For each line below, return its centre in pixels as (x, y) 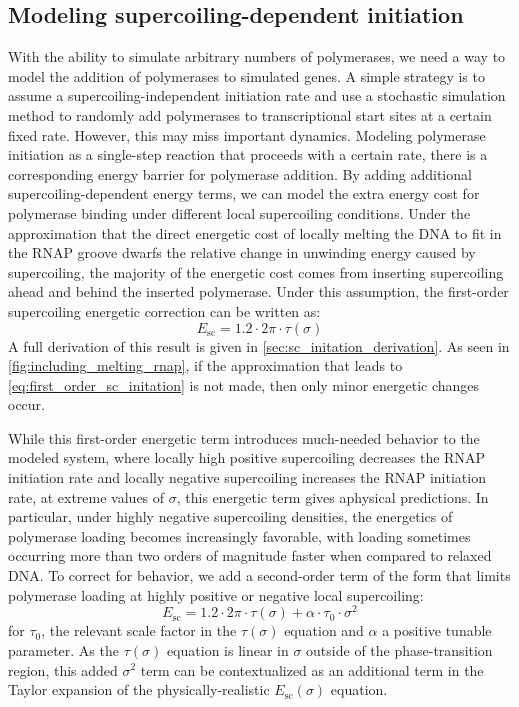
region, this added (63, 669)
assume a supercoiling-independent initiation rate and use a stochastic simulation (257, 95)
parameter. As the (63, 649)
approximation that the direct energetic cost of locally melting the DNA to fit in (255, 232)
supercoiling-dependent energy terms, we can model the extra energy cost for (244, 193)
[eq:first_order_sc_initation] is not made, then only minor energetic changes (244, 384)
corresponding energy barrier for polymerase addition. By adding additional (240, 173)
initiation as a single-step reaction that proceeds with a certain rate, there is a (248, 154)
